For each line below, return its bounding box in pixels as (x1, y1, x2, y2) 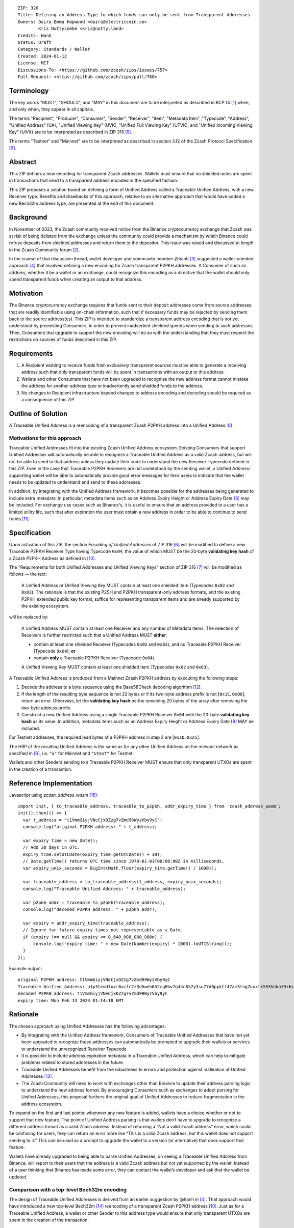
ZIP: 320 (18, 5, 39, 11)
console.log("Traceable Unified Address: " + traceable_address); (23, 886, 186, 892)
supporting (9, 472, 31, 478)
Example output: (9, 966, 42, 972)
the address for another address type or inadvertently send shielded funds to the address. (21, 383, 203, 389)
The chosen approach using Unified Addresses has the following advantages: (9, 1023, 166, 1029)
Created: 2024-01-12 (18, 53, 67, 59)
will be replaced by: (9, 614, 49, 620)
